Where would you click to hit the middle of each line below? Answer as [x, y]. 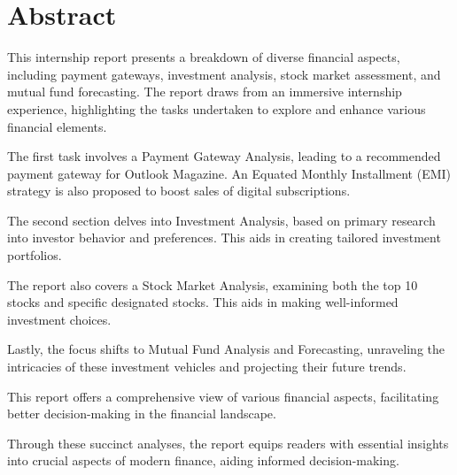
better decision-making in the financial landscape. [142, 414]
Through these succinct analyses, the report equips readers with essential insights [228, 443]
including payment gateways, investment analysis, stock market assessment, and [224, 74]
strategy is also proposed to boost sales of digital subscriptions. [179, 191]
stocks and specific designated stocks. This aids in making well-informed [203, 302]
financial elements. [57, 126]
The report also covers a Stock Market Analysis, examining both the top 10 [213, 284]
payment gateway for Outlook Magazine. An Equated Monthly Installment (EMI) [229, 173]
